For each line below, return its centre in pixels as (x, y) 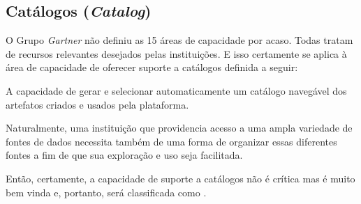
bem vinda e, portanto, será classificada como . (106, 192)
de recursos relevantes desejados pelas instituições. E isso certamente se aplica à (176, 53)
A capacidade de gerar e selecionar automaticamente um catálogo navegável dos (176, 90)
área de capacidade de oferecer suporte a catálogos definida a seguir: (152, 67)
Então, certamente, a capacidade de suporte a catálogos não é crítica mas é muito (180, 178)
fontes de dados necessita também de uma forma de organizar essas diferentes (171, 141)
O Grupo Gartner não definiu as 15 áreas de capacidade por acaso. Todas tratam (179, 40)
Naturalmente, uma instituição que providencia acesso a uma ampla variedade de (179, 128)
